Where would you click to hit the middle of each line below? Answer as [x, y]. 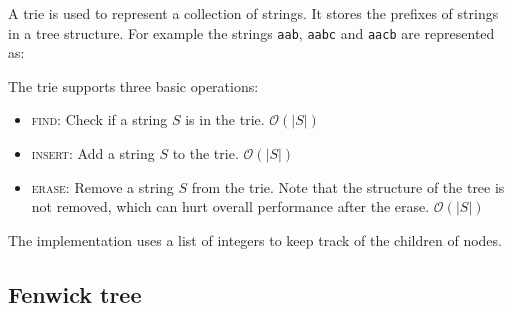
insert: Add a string [93, 153]
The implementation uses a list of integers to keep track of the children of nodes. [255, 239]
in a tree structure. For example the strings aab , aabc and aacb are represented [251, 32]
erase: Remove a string [102, 186]
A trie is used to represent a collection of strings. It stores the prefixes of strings [253, 13]
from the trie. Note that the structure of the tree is [348, 186]
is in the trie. [225, 119]
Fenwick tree [75, 293]
